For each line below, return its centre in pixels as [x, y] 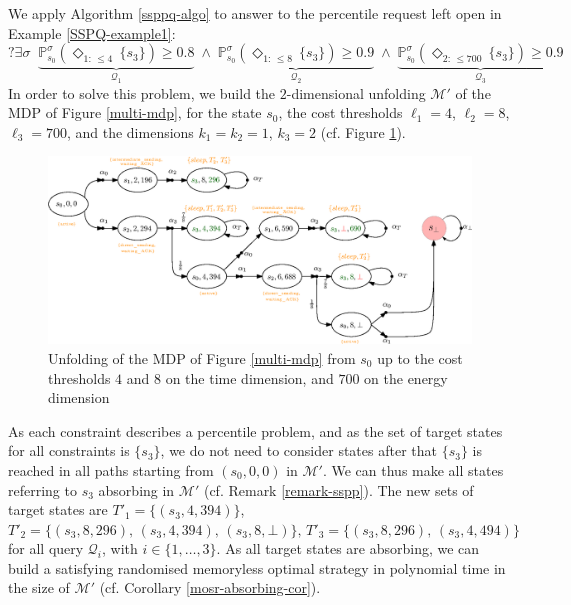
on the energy [406, 377]
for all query [46, 548]
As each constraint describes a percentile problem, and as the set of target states [255, 430]
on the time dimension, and [249, 377]
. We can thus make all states [413, 469]
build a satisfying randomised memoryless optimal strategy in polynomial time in [257, 567]
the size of [39, 587]
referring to [42, 489]
